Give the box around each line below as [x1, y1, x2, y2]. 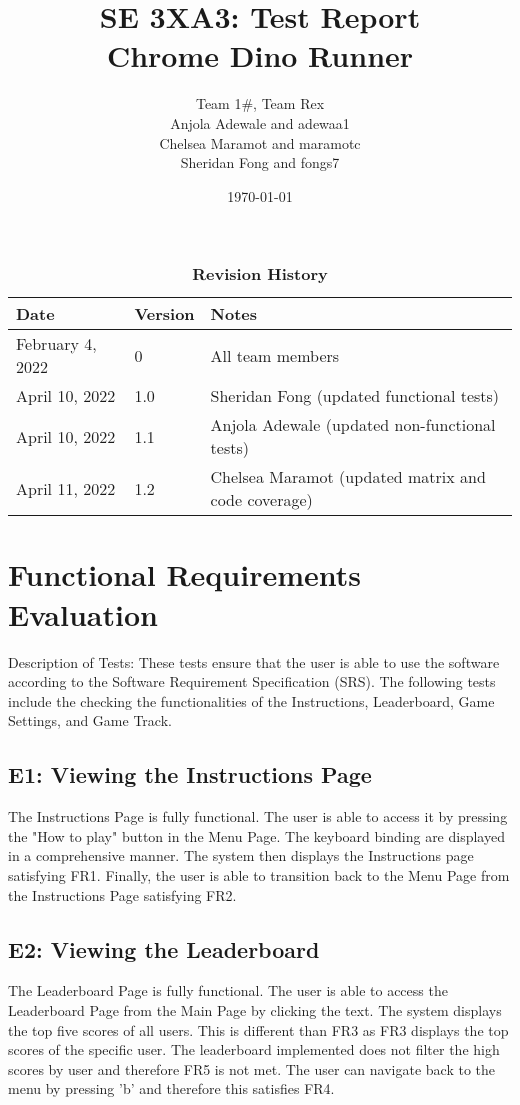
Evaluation [8, 593, 158, 634]
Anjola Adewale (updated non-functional [210, 413, 496, 437]
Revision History [192, 262, 328, 286]
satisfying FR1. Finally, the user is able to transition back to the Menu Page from [8, 864, 510, 885]
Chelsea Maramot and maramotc [159, 132, 361, 153]
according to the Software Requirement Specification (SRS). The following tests [8, 671, 496, 692]
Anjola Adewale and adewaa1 [170, 112, 350, 133]
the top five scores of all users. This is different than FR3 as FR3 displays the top [8, 1019, 509, 1040]
